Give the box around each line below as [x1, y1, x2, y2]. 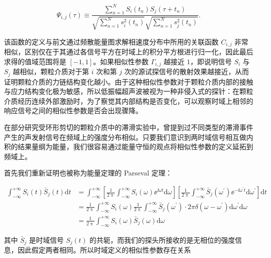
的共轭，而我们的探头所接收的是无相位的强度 [90, 234, 235, 245]
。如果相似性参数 [93, 56, 149, 66]
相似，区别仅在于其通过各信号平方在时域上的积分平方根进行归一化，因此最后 [4, 46, 253, 57]
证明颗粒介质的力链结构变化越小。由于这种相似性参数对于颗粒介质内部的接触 [4, 76, 253, 86]
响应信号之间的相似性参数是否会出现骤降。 [4, 105, 142, 116]
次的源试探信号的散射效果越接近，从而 [124, 66, 249, 77]
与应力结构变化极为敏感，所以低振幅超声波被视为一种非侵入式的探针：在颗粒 [4, 86, 253, 96]
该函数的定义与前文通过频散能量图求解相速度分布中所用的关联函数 [4, 36, 219, 46]
